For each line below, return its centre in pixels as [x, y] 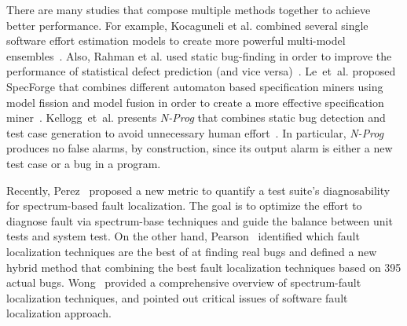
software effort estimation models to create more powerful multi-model [176, 40]
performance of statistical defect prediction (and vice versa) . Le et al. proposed [201, 71]
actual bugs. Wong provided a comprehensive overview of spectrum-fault [184, 282]
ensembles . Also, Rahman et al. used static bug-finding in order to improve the [199, 55]
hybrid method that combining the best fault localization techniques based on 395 [204, 267]
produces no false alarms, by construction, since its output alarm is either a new [200, 148]
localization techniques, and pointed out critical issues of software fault [177, 297]
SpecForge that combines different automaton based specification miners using [195, 86]
